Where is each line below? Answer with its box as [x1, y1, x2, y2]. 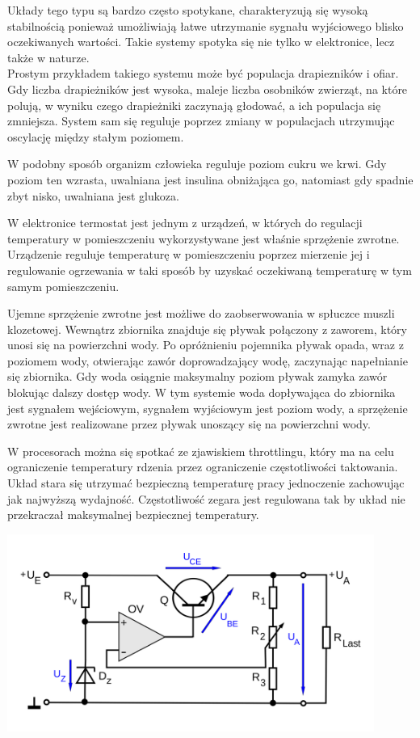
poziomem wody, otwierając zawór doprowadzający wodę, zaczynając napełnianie [7, 352, 408, 369]
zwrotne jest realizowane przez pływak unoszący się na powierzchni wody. [7, 415, 371, 432]
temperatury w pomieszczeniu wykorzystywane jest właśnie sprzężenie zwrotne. [7, 230, 400, 247]
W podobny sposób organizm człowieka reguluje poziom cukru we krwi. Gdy [7, 155, 387, 172]
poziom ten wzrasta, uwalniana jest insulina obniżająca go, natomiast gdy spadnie [7, 171, 414, 188]
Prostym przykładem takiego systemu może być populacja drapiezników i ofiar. [7, 65, 399, 82]
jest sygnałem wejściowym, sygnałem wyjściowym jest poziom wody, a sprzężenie [7, 399, 408, 416]
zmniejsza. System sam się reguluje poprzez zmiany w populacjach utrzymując [7, 112, 395, 129]
